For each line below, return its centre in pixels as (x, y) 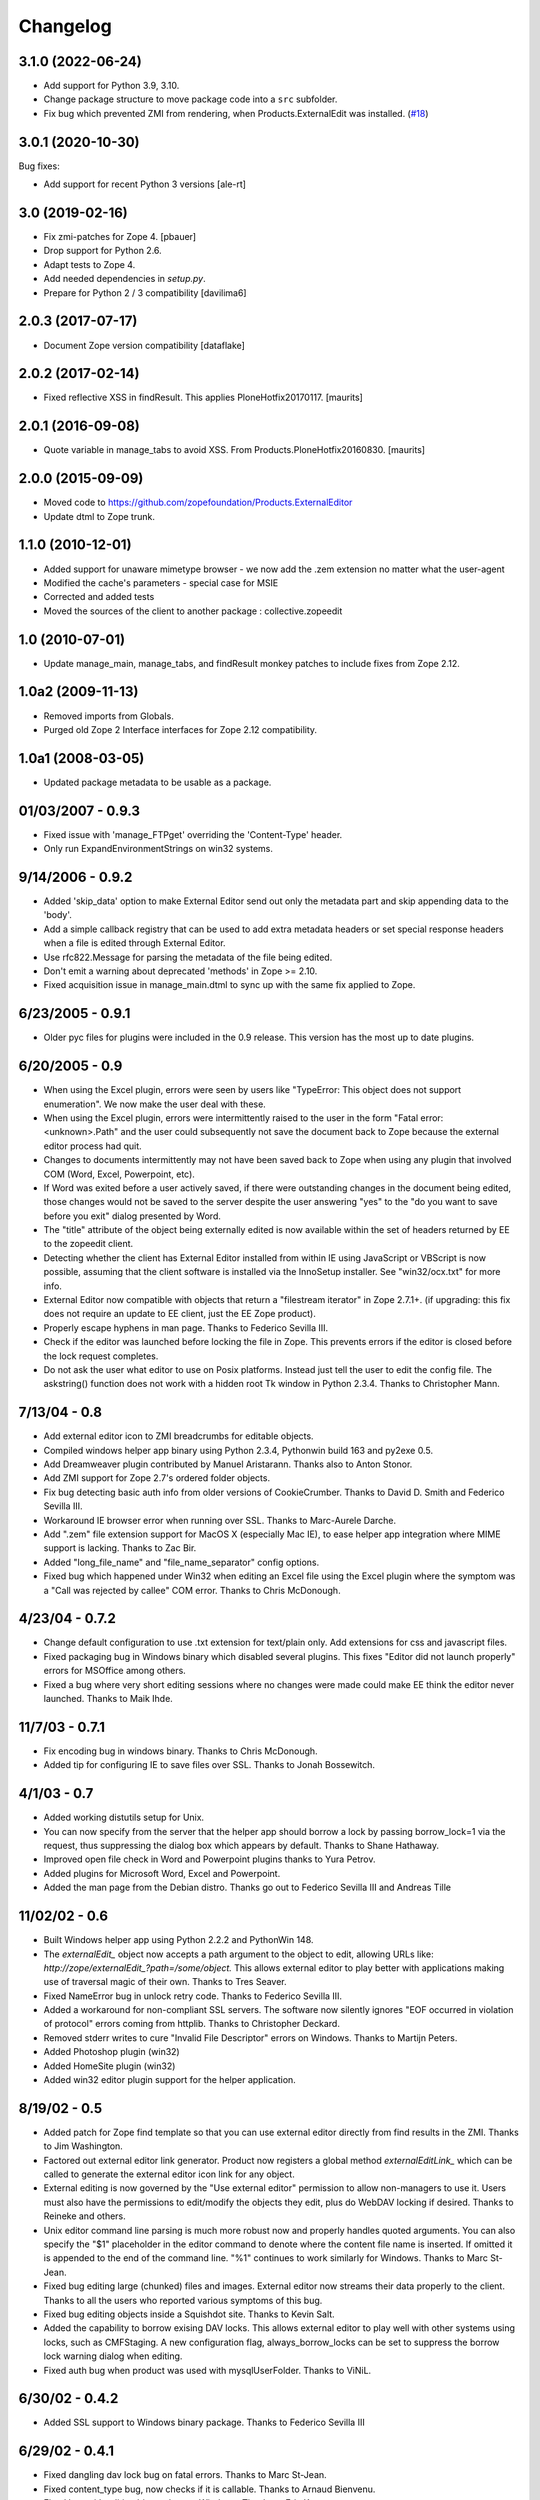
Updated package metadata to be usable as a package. (157, 782)
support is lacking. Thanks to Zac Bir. (120, 1548)
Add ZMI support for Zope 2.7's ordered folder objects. (156, 1478)
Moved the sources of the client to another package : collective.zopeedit (193, 611)
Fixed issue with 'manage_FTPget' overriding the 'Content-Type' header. (193, 834)
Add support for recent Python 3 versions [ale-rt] (145, 184)
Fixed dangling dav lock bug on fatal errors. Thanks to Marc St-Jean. (185, 2475)
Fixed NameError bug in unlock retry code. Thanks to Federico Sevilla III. (193, 1996)
